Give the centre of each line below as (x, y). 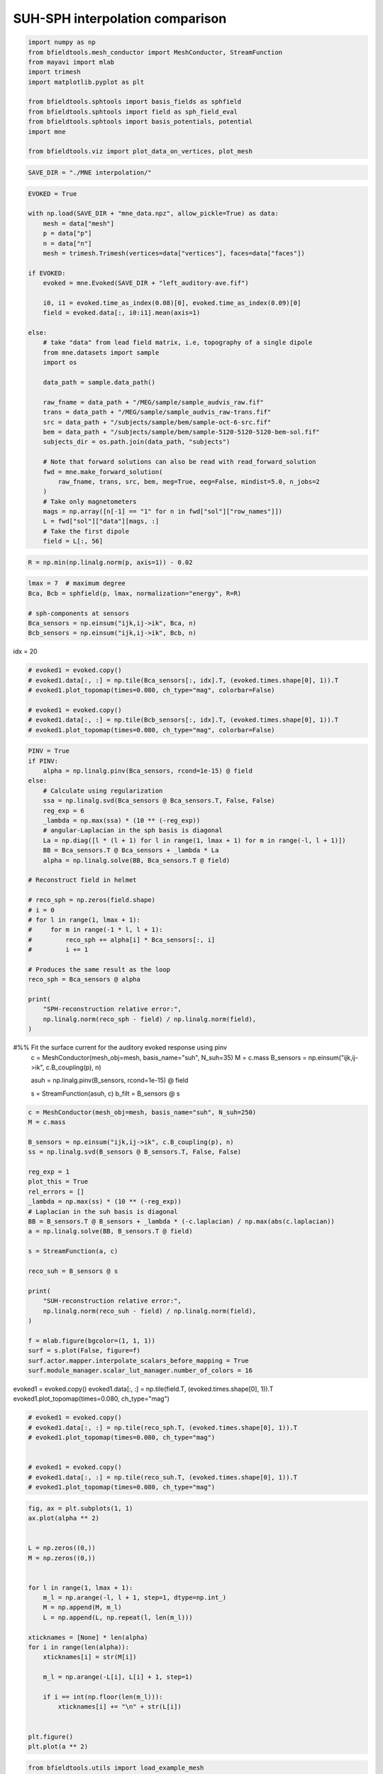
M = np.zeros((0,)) (62, 1558)
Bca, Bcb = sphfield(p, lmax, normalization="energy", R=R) (135, 593)
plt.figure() (51, 1736)
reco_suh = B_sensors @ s (73, 1271)
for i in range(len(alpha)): (79, 1647)
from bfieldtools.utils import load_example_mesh (116, 1768)
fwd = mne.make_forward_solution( (103, 472)
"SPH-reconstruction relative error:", (112, 1009)
